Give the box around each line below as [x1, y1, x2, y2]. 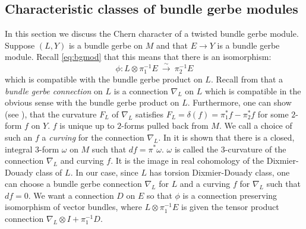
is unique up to [59, 119, 115, 132]
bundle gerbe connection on [5, 84, 103, 97]
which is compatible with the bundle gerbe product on [5, 72, 203, 85]
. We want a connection [28, 189, 114, 201]
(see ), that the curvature [5, 107, 97, 120]
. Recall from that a [210, 72, 283, 85]
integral [5, 142, 33, 155]
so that [147, 189, 172, 201]
